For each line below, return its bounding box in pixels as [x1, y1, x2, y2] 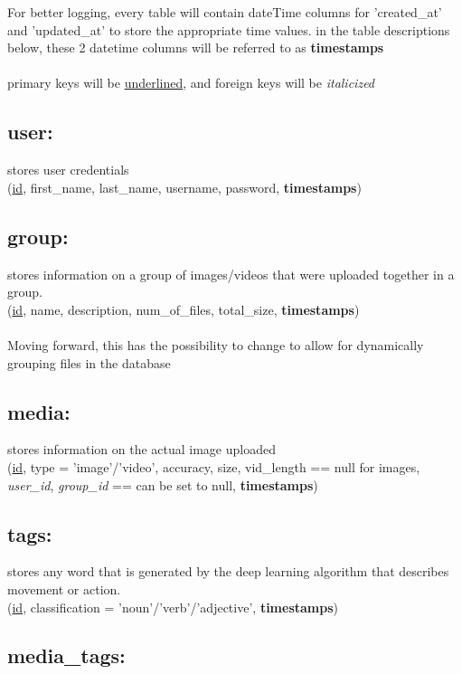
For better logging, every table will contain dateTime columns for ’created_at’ [7, 3, 442, 21]
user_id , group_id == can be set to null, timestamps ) [7, 475, 318, 494]
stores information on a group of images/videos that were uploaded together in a [7, 264, 455, 283]
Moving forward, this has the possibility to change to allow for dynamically [7, 335, 424, 354]
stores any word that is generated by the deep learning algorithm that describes [7, 562, 449, 581]
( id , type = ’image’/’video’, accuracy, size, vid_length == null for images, [7, 457, 420, 476]
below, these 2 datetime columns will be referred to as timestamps [7, 38, 384, 57]
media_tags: [7, 641, 126, 669]
